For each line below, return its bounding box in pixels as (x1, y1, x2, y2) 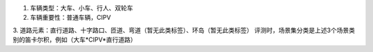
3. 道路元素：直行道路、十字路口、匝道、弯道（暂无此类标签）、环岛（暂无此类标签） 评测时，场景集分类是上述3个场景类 (12, 26, 355, 34)
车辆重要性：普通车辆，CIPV (30, 14, 111, 22)
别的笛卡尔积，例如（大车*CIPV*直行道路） (12, 36, 137, 44)
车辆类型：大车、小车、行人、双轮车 (30, 4, 133, 12)
